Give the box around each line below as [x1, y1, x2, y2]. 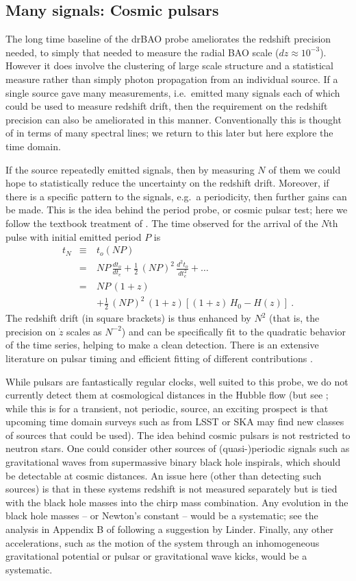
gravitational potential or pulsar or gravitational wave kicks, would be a [5, 549, 307, 563]
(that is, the [268, 311, 320, 325]
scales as [66, 324, 102, 338]
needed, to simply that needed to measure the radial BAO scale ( [5, 45, 279, 59]
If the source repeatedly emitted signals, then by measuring [5, 162, 255, 176]
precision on [5, 324, 56, 338]
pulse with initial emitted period [5, 229, 142, 244]
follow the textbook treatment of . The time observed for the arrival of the [5, 215, 318, 230]
